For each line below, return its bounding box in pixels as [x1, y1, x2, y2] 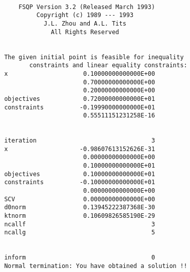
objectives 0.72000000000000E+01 [4, 95, 155, 102]
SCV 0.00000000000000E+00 [4, 195, 155, 203]
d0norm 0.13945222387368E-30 [4, 204, 155, 211]
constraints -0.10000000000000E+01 [4, 179, 155, 186]
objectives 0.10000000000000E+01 [4, 170, 155, 178]
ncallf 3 [4, 220, 155, 228]
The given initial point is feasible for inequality [4, 53, 184, 61]
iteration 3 [4, 137, 155, 145]
